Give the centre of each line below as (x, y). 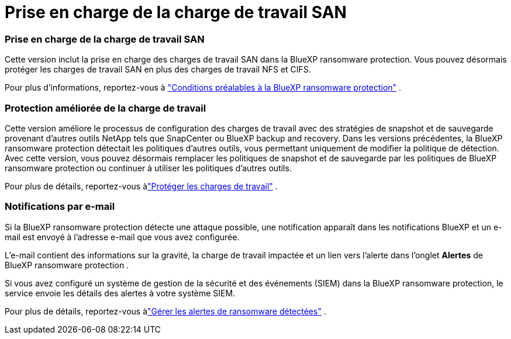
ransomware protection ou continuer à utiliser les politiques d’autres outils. (148, 168)
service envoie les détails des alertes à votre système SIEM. (120, 293)
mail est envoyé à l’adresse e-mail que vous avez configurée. (122, 237)
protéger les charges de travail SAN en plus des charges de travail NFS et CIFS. (158, 70)
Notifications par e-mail (60, 207)
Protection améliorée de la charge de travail (106, 108)
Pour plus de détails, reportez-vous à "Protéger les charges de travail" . (141, 186)
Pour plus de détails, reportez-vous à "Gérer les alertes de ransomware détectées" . (165, 311)
